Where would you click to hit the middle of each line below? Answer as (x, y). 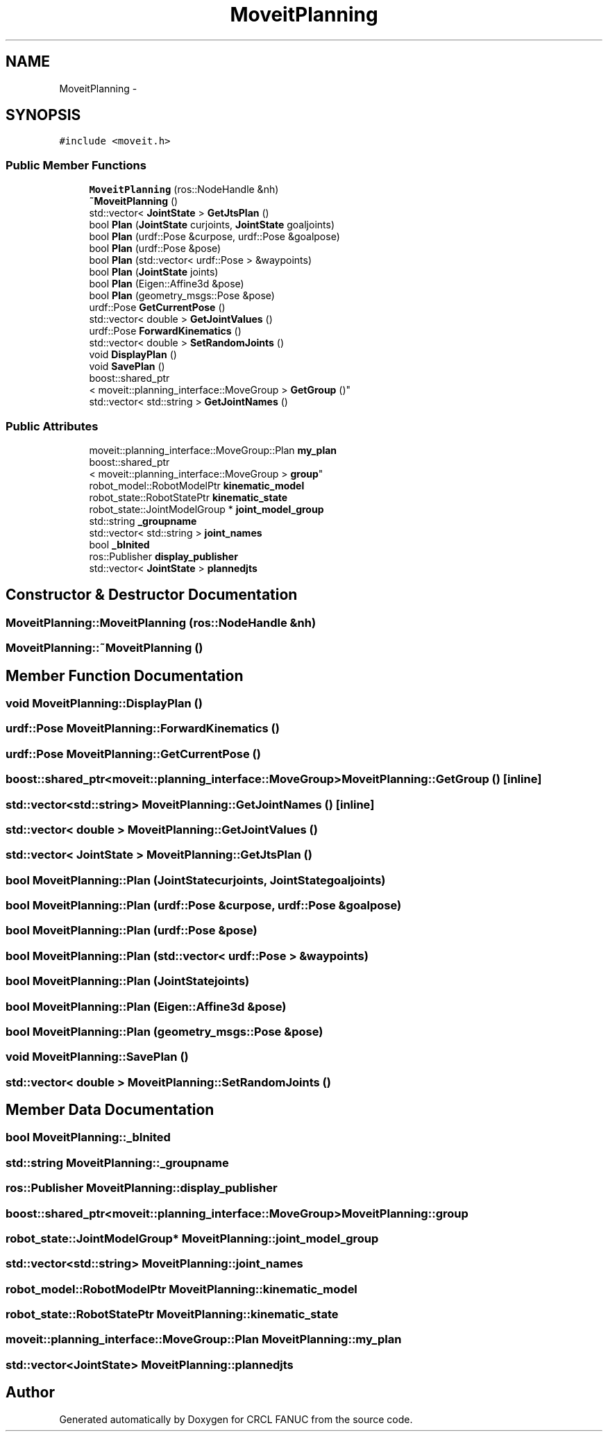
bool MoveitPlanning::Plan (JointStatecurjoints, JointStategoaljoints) (196, 880)
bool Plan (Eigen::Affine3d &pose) (167, 284)
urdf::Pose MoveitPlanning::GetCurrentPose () (133, 754)
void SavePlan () (127, 367)
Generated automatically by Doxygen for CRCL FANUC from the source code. (236, 1419)
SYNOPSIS (43, 115)
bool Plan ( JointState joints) (154, 272)
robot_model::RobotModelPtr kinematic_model (197, 485)
